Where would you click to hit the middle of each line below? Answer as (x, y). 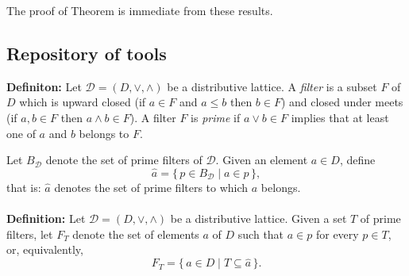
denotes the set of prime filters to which (151, 187)
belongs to (104, 133)
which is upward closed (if (83, 102)
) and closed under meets (342, 102)
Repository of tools (87, 53)
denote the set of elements (136, 234)
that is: (24, 187)
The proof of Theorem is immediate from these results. (140, 10)
